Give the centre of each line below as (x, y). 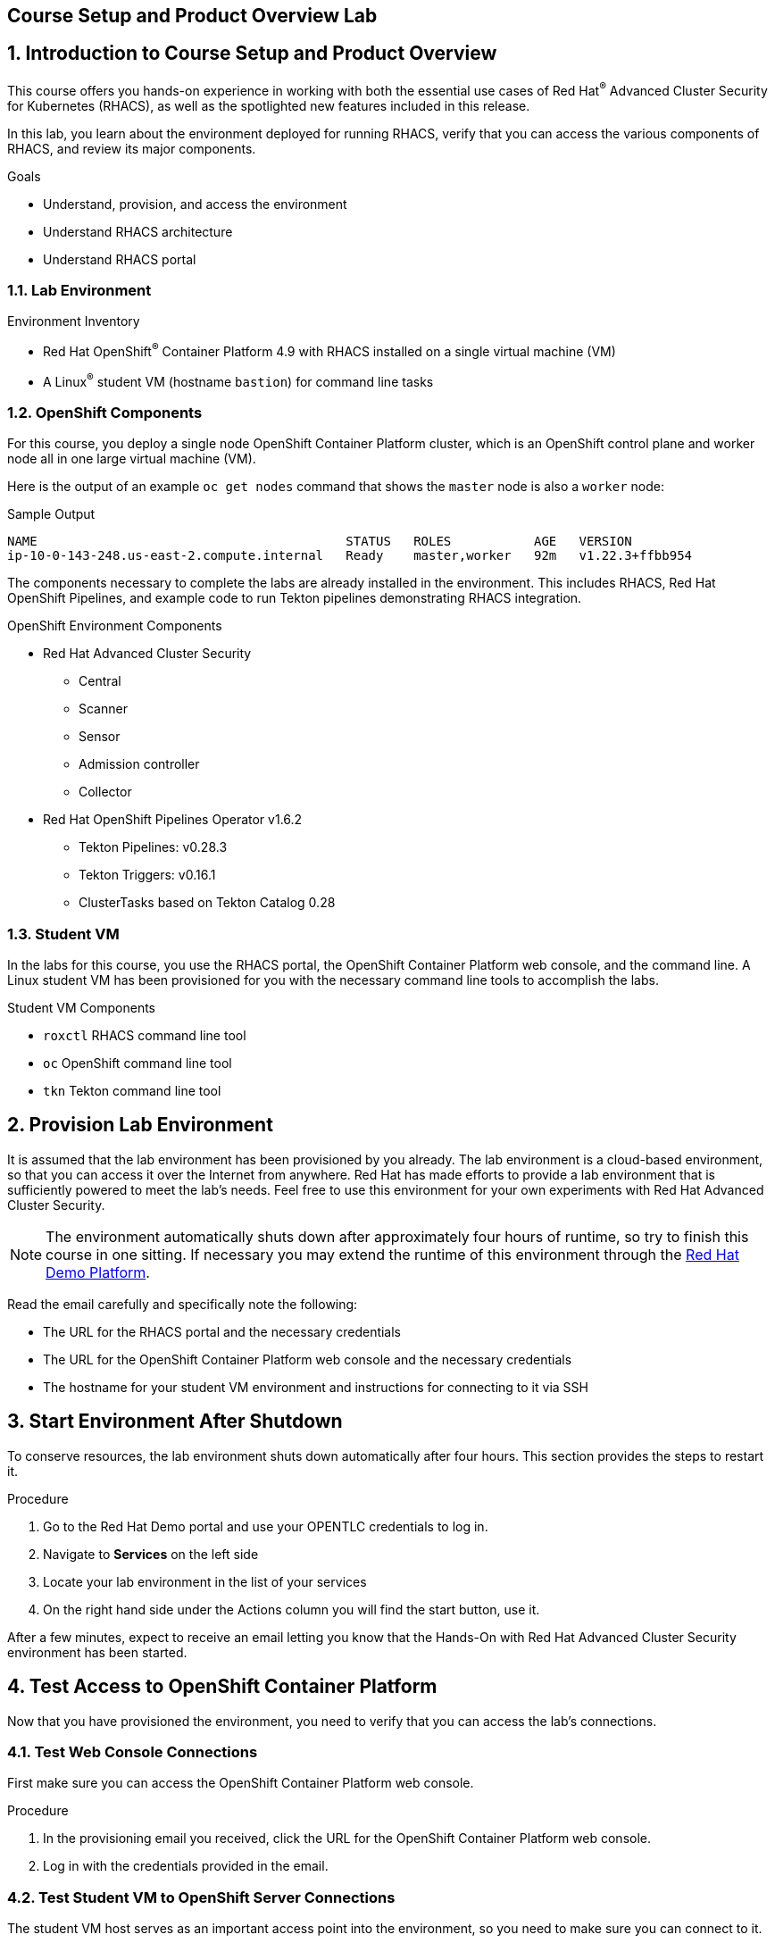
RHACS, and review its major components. (132, 148)
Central (100, 681)
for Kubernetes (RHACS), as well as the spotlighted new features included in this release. (269, 105)
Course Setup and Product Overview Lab (192, 16)
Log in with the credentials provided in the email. (186, 1866)
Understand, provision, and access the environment (195, 204)
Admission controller (139, 764)
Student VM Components (81, 1008)
